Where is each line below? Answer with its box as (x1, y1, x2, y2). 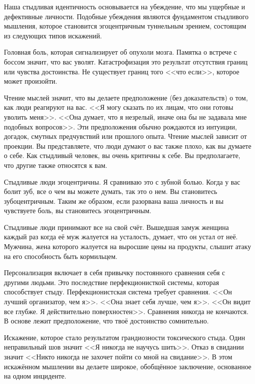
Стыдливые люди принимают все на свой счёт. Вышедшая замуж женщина (4, 222, 229, 232)
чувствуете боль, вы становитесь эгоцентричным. (4, 205, 151, 216)
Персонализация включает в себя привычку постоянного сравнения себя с (4, 267, 226, 278)
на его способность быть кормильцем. (4, 251, 118, 261)
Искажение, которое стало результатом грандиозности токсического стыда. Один (4, 332, 245, 342)
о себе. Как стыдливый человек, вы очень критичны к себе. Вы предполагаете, (4, 150, 240, 160)
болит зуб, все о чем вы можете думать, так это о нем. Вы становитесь (4, 186, 217, 196)
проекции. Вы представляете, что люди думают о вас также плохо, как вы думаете (4, 140, 252, 151)
